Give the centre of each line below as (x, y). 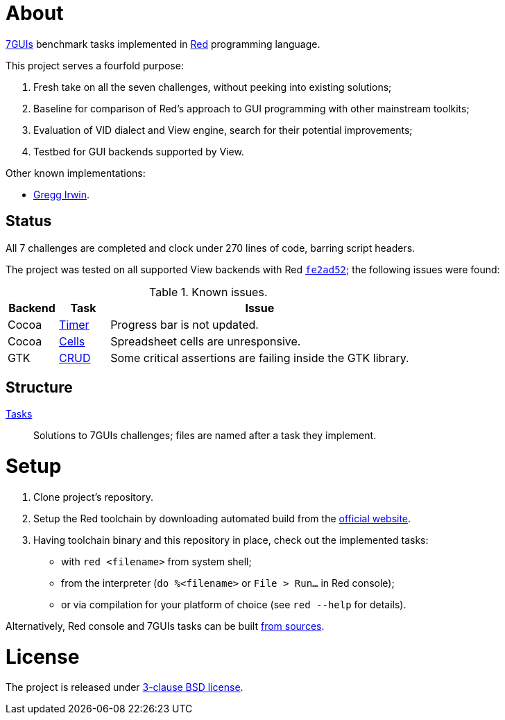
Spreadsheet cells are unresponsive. (206, 341)
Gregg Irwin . (62, 194)
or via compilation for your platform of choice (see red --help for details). (234, 604)
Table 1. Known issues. (208, 292)
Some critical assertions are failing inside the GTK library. (260, 358)
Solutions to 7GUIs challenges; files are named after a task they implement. (205, 436)
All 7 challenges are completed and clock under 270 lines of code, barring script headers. (211, 248)
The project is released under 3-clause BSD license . (125, 687)
